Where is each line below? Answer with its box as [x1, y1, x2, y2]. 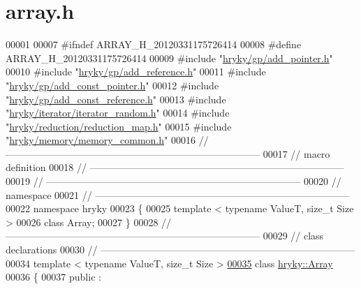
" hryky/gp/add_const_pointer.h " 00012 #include [6, 77, 219, 92]
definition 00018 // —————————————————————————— [6, 160, 344, 175]
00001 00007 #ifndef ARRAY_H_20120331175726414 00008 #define [6, 37, 302, 52]
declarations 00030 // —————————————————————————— [6, 242, 355, 257]
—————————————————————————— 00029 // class [6, 228, 324, 243]
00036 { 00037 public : [6, 269, 101, 284]
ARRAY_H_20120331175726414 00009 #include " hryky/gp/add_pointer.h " [6, 50, 333, 65]
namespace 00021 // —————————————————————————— [6, 187, 350, 202]
